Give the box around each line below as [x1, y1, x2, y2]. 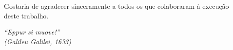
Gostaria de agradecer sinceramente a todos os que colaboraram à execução [4, 1, 229, 11]
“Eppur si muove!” [4, 27, 60, 37]
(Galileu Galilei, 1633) [4, 36, 71, 46]
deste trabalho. [4, 10, 49, 20]
